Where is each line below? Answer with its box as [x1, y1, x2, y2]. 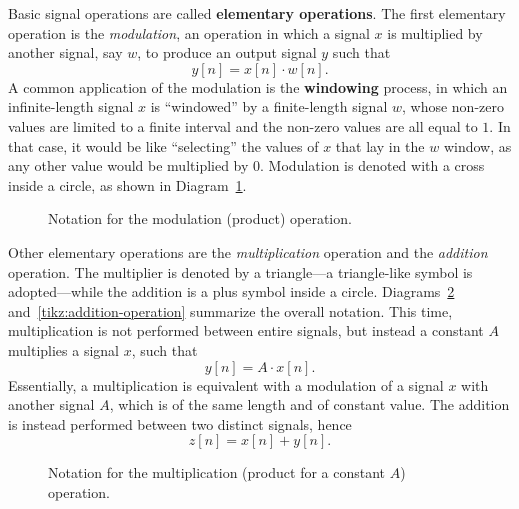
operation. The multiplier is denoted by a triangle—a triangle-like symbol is [8, 261, 473, 282]
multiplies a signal [8, 339, 119, 360]
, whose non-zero [401, 96, 504, 117]
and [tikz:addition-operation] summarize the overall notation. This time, [8, 300, 453, 321]
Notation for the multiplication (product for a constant [48, 462, 386, 483]
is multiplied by [387, 22, 483, 43]
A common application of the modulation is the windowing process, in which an [8, 76, 508, 97]
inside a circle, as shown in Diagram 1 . [8, 174, 247, 195]
